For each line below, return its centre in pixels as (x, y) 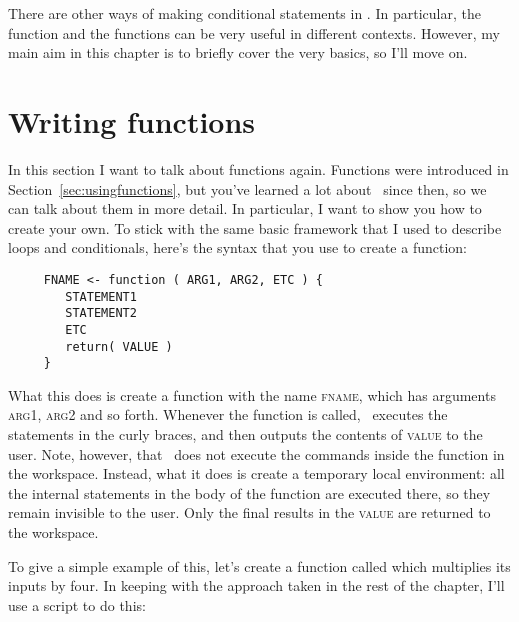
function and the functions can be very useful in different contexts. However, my (254, 32)
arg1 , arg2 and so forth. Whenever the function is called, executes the (228, 414)
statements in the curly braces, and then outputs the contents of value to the (245, 434)
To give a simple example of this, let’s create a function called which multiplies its (259, 565)
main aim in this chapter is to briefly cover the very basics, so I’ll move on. (238, 52)
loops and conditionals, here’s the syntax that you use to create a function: (237, 247)
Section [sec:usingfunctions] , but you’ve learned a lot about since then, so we (247, 188)
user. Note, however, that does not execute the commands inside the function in (256, 453)
